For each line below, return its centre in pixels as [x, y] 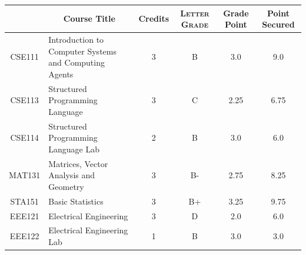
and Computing [76, 62]
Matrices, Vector [78, 163]
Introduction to [76, 39]
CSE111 [24, 57]
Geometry [66, 186]
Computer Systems [82, 51]
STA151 [24, 201]
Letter [195, 13]
